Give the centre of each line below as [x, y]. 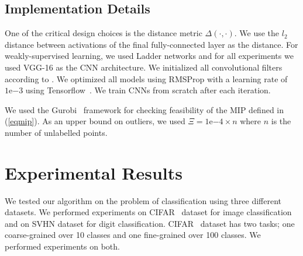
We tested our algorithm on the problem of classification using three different [143, 200]
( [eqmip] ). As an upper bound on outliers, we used [95, 121]
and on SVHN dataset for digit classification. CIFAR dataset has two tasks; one [150, 223]
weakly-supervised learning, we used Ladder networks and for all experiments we [149, 56]
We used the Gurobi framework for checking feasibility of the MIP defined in [144, 109]
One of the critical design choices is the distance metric [104, 33]
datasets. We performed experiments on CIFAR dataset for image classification [148, 212]
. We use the [257, 33]
